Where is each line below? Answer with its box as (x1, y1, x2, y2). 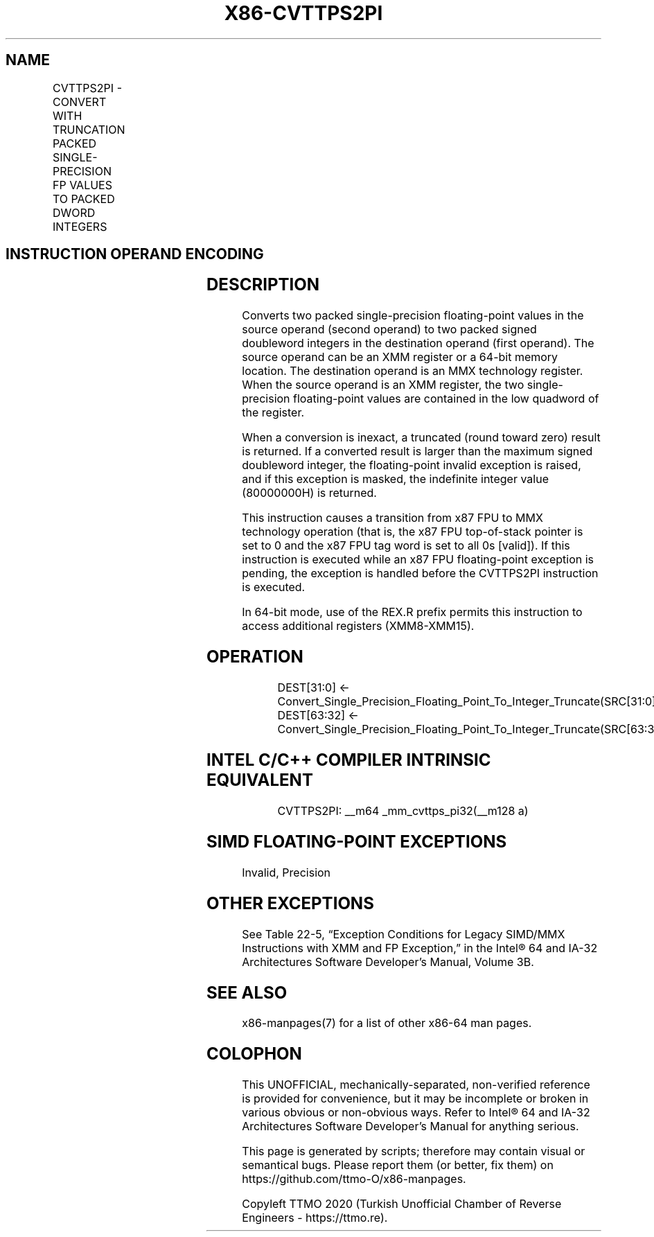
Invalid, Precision (242, 865, 331, 879)
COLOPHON (206, 1044, 302, 1064)
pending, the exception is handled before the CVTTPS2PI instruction (242, 566, 599, 581)
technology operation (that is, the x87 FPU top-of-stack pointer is (242, 525, 583, 539)
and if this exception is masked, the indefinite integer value (242, 472, 549, 486)
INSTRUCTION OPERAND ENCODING (6, 245, 264, 263)
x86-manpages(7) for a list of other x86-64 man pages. (242, 1016, 532, 1030)
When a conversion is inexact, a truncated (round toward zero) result (242, 430, 601, 445)
